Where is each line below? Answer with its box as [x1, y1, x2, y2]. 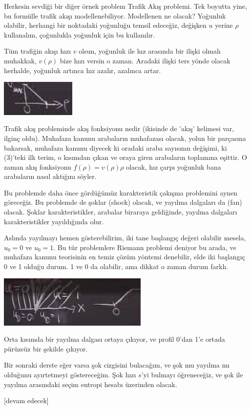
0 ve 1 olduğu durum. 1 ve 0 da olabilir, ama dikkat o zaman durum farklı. [4, 261, 229, 272]
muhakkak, [4, 55, 37, 65]
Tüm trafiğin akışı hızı [4, 46, 71, 56]
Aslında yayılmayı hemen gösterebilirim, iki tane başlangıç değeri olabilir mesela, [4, 233, 246, 243]
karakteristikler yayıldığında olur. [4, 216, 104, 226]
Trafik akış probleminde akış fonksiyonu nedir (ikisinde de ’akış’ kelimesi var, [4, 123, 234, 134]
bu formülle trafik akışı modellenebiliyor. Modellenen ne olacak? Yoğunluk [4, 10, 226, 20]
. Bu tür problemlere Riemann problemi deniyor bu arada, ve [53, 242, 236, 252]
